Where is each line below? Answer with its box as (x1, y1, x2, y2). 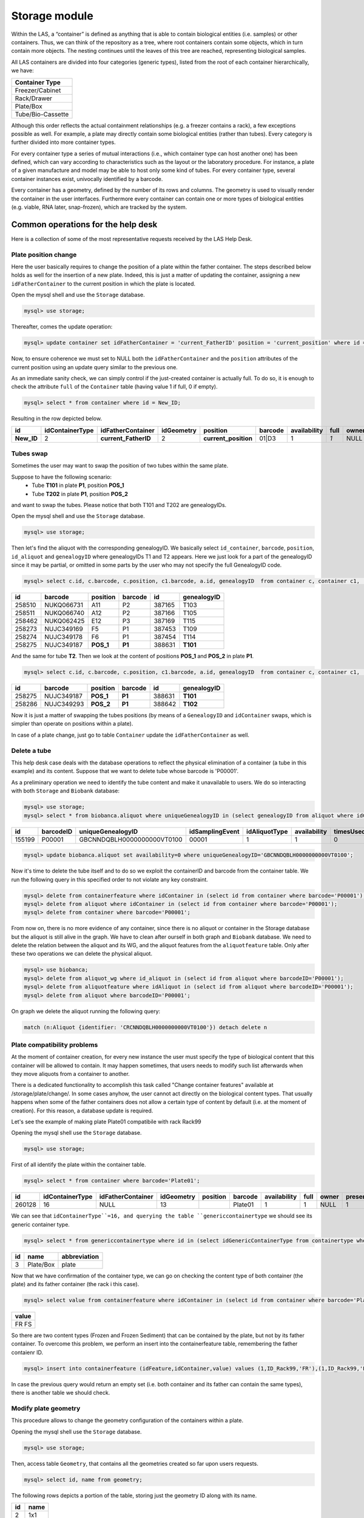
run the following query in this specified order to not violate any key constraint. (11, 876, 209, 883)
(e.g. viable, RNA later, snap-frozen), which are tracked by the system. (11, 203, 187, 211)
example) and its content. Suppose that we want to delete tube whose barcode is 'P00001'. (11, 768, 239, 775)
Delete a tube (11, 746, 52, 755)
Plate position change (11, 250, 77, 259)
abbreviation (61, 1252, 99, 1261)
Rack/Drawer (15, 94, 53, 103)
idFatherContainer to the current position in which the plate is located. (11, 280, 196, 287)
